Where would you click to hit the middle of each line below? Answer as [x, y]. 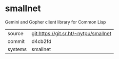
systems [17, 49]
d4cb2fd [41, 41]
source [15, 33]
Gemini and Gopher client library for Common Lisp [56, 22]
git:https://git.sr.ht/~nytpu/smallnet [71, 33]
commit [16, 41]
